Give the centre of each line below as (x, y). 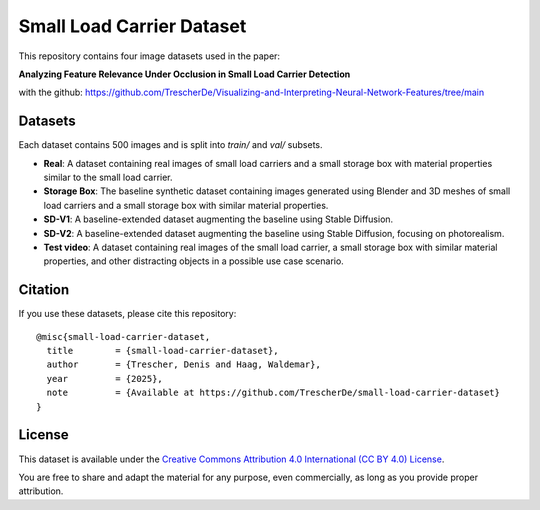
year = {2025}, (105, 378)
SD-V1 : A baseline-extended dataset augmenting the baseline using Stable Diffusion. (218, 219)
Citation (44, 290)
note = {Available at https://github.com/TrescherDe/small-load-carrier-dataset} (273, 393)
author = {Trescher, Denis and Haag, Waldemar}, (184, 364)
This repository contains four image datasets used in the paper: (149, 56)
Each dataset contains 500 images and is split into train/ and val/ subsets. (171, 145)
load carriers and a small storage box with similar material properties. (186, 205)
